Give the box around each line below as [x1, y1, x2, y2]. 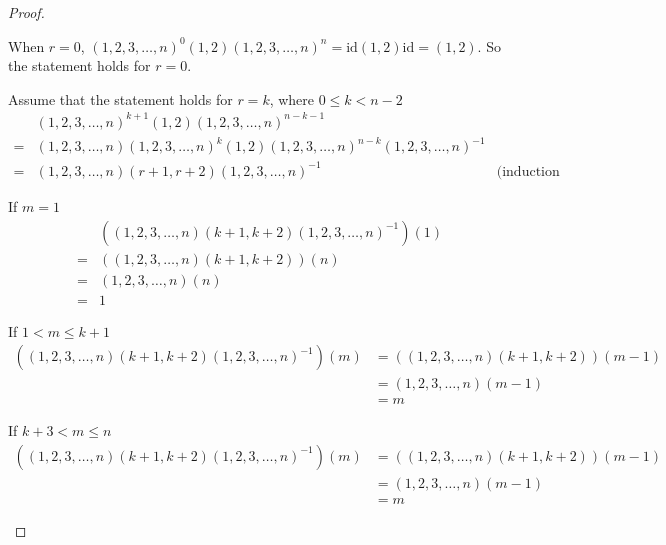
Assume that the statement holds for [8, 88, 233, 109]
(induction [496, 164, 560, 179]
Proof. [8, 2, 45, 22]
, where [269, 88, 315, 109]
